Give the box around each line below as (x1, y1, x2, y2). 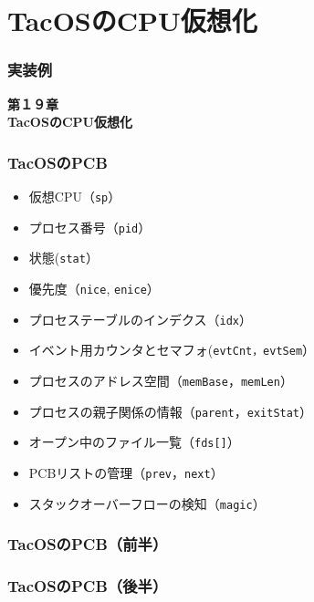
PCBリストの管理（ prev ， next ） (28, 462, 224, 482)
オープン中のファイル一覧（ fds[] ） (28, 432, 240, 451)
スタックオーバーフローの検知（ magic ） (28, 493, 266, 513)
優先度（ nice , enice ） (28, 278, 160, 297)
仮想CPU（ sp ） (28, 187, 121, 205)
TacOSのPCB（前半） (7, 533, 168, 555)
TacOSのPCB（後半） (7, 574, 168, 597)
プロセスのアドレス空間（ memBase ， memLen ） (28, 370, 293, 389)
